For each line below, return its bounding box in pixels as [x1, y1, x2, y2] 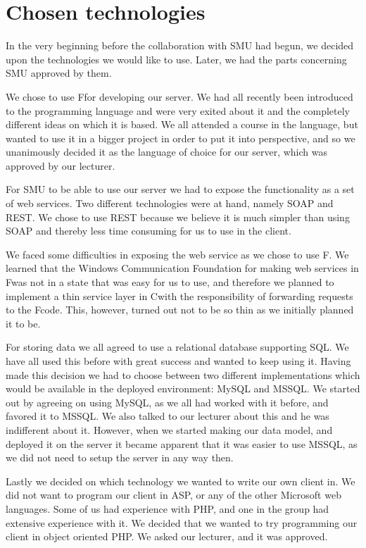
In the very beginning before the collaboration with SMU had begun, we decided [6, 38, 354, 53]
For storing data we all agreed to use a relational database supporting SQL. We [6, 340, 349, 354]
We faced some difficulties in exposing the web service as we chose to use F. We [6, 247, 349, 261]
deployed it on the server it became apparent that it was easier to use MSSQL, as [6, 436, 358, 451]
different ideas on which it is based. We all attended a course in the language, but [6, 117, 358, 132]
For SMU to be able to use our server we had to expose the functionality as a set [6, 182, 355, 197]
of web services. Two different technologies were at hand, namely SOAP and [6, 196, 334, 211]
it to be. [6, 316, 41, 330]
